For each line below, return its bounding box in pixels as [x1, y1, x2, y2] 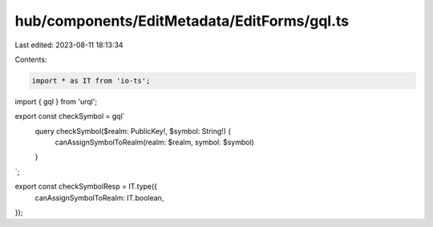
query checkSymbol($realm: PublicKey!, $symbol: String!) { [34, 126, 232, 136]
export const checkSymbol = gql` [14, 111, 125, 121]
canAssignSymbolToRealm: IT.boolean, [34, 193, 164, 202]
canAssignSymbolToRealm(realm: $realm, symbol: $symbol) [55, 137, 254, 148]
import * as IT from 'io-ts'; [31, 76, 151, 85]
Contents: [14, 55, 47, 64]
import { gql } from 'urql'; [14, 96, 98, 106]
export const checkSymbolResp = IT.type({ [14, 181, 158, 192]
